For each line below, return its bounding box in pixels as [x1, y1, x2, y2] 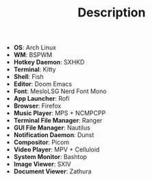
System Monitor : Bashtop [13, 153, 88, 161]
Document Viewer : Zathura [13, 167, 92, 176]
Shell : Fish [13, 73, 44, 81]
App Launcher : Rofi [13, 95, 70, 103]
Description [77, 5, 146, 21]
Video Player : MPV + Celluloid [13, 145, 100, 154]
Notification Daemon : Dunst [13, 131, 94, 139]
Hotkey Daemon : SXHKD [13, 58, 85, 67]
